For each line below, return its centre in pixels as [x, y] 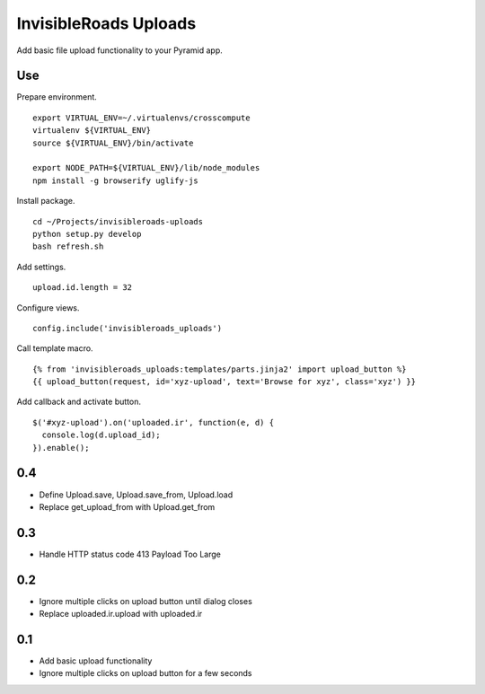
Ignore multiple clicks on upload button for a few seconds [145, 673]
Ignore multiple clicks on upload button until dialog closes [146, 601]
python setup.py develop [87, 234]
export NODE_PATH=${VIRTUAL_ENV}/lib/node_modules [146, 168]
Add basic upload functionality [96, 661]
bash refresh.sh [68, 246]
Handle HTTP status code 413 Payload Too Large [130, 554]
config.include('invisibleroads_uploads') [128, 328]
